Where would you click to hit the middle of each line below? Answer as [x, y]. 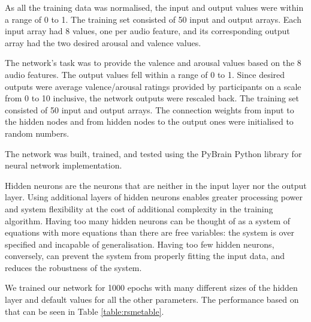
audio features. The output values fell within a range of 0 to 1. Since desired [145, 74]
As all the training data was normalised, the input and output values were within [154, 7]
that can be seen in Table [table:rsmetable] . [84, 311]
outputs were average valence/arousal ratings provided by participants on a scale [153, 86]
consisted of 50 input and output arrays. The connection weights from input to [150, 109]
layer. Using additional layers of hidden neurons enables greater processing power [154, 197]
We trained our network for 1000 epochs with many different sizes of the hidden [151, 288]
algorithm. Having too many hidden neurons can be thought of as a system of [148, 220]
